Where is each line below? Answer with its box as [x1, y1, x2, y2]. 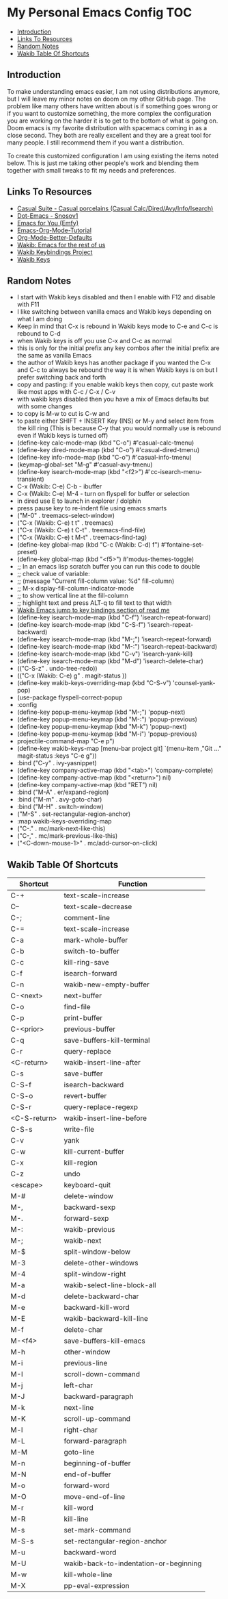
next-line [63, 1403, 94, 1413]
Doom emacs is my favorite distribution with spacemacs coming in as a [7, 123, 208, 132]
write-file [63, 1125, 94, 1135]
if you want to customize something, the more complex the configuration [7, 109, 212, 117]
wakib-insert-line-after [63, 1058, 141, 1067]
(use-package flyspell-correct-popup [16, 693, 123, 702]
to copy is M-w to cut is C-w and [16, 410, 110, 418]
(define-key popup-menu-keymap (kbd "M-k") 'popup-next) [16, 723, 187, 731]
